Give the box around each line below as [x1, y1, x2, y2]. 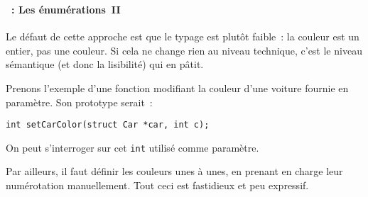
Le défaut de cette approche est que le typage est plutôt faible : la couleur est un [6, 29, 359, 44]
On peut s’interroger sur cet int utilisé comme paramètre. [6, 140, 259, 154]
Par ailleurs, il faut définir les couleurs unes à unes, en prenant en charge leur [6, 164, 343, 179]
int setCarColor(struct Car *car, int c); [6, 120, 210, 130]
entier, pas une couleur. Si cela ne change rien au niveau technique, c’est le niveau [6, 43, 362, 57]
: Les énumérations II [11, 1, 121, 16]
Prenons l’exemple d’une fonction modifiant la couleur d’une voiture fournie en [6, 80, 349, 95]
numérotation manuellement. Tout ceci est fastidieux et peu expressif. [6, 178, 309, 192]
